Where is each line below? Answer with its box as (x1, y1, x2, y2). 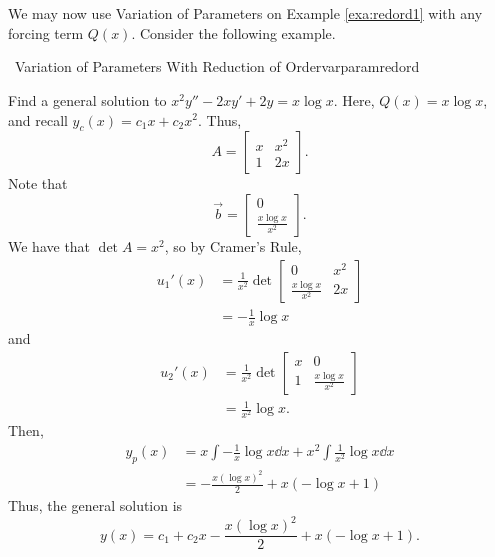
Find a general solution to (8, 89, 167, 110)
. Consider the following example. (131, 22, 336, 43)
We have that (8, 235, 91, 256)
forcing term (8, 22, 84, 43)
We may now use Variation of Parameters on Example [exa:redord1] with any (8, 3, 483, 24)
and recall (8, 109, 68, 130)
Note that (8, 173, 68, 194)
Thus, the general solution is (8, 494, 183, 515)
